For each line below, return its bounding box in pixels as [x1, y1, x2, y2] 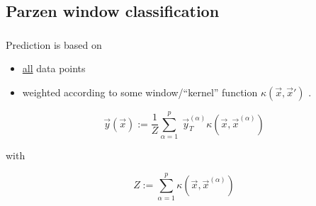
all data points [22, 61, 86, 76]
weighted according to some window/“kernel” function [22, 84, 258, 99]
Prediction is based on [6, 37, 102, 52]
